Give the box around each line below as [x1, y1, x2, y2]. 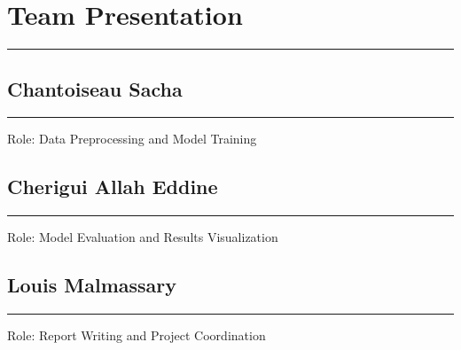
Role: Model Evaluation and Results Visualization [7, 228, 278, 246]
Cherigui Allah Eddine [7, 173, 218, 200]
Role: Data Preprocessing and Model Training [7, 129, 257, 148]
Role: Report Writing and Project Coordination [7, 325, 266, 344]
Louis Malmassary [7, 271, 177, 299]
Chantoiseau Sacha [7, 74, 183, 102]
